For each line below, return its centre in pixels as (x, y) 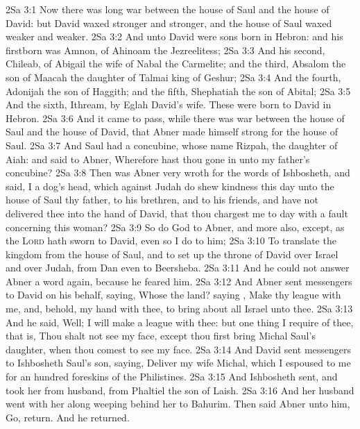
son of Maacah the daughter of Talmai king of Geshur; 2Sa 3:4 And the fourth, (173, 77)
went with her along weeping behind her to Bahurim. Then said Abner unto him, (178, 404)
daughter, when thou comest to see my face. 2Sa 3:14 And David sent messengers (179, 349)
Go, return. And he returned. (68, 417)
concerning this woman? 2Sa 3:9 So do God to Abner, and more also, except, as (175, 227)
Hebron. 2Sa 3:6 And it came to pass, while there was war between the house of (175, 118)
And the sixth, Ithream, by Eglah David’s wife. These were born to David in (169, 104)
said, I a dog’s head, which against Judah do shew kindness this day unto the (170, 186)
